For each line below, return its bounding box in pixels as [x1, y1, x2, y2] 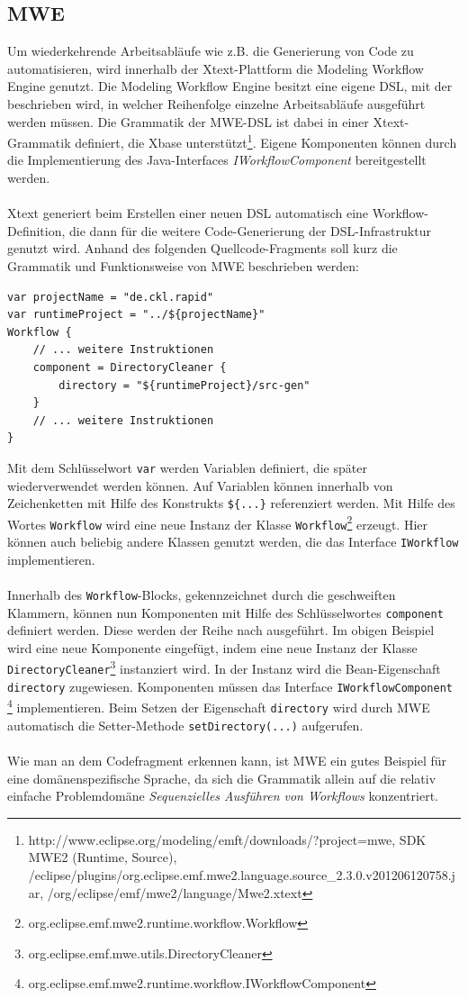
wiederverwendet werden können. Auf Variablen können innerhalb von [7, 476, 393, 494]
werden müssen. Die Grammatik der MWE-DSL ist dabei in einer [7, 112, 369, 131]
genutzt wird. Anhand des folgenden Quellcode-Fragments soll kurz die [7, 239, 398, 258]
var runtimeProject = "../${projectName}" [7, 308, 265, 322]
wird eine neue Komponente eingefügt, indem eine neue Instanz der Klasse [7, 638, 418, 657]
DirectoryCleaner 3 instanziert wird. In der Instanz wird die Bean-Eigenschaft [7, 657, 441, 678]
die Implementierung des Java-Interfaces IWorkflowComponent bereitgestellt [7, 150, 427, 169]
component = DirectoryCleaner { [32, 360, 227, 374]
